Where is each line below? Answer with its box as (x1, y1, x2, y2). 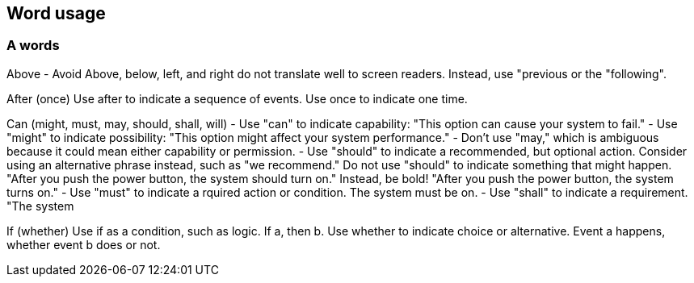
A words (6, 37, 60, 54)
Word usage (6, 3, 106, 23)
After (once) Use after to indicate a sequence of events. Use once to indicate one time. (6, 91, 468, 106)
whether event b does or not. (6, 237, 161, 252)
